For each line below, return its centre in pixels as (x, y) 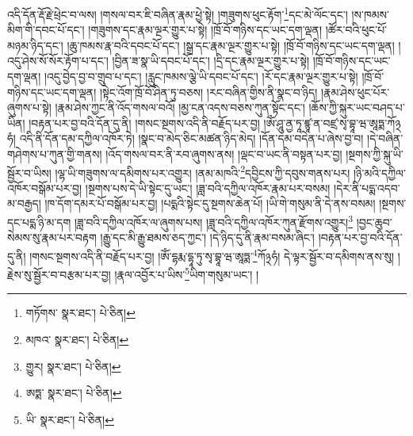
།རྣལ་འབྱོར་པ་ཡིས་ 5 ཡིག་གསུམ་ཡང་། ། (187, 273)
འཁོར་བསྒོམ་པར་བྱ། (45, 187)
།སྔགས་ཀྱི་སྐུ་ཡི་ (375, 154)
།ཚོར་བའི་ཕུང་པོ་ (356, 30)
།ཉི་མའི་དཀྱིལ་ (379, 172)
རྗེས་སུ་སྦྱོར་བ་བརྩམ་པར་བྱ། (59, 274)
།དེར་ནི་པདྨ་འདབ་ (367, 187)
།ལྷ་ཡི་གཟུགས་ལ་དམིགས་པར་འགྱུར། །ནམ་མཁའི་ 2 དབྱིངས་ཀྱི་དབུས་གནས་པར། (203, 171)
